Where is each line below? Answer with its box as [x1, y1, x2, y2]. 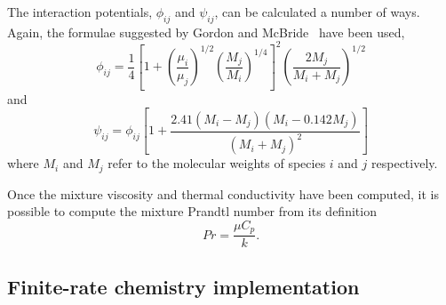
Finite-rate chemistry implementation [7, 272, 360, 300]
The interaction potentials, [7, 3, 153, 20]
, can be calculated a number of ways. [214, 3, 420, 20]
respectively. [371, 154, 438, 173]
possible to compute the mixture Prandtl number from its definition [7, 202, 377, 221]
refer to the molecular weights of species [108, 154, 326, 173]
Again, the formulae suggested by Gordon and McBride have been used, [7, 22, 405, 41]
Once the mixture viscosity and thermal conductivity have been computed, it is [7, 184, 440, 203]
